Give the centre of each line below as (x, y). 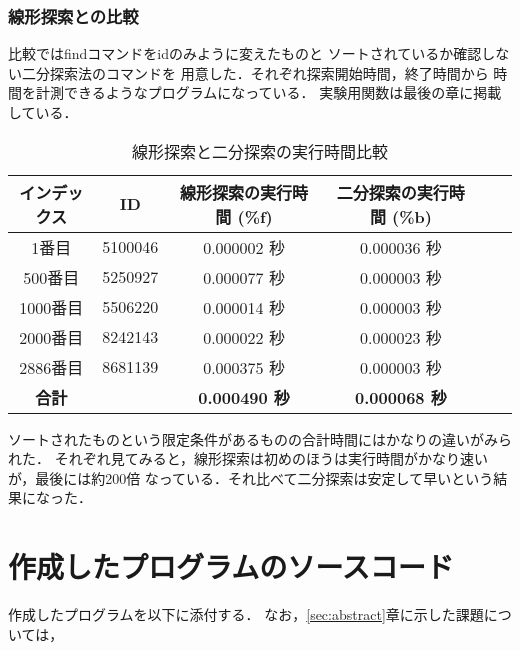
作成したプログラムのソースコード (231, 566)
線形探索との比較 (73, 15)
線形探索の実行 (236, 192)
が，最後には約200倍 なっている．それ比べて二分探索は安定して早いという (251, 477)
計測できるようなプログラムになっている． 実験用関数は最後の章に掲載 (268, 92)
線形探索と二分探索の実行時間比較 (259, 151)
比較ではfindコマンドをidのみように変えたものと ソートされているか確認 (245, 53)
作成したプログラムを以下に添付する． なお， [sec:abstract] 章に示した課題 (246, 614)
